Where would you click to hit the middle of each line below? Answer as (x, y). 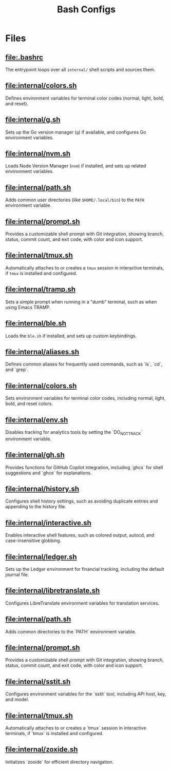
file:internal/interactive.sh (48, 523)
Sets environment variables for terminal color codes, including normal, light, (85, 398)
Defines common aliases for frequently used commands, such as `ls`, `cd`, (84, 364)
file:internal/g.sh (33, 120)
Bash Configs (86, 9)
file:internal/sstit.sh (38, 681)
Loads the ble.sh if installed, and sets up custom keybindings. (71, 336)
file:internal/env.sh (37, 420)
